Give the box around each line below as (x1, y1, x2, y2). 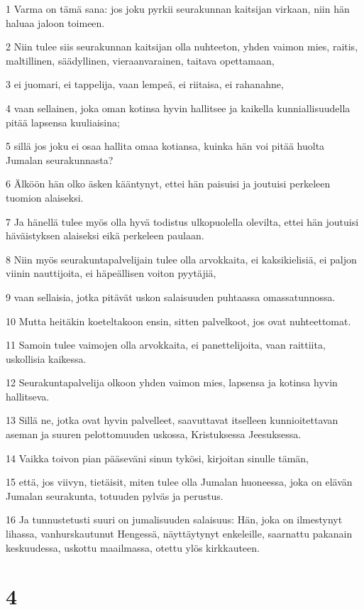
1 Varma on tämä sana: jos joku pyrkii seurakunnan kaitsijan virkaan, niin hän (6, 1, 350, 16)
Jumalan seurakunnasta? (6, 152, 114, 167)
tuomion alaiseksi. (6, 190, 84, 205)
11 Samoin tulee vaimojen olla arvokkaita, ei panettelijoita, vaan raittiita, (6, 337, 326, 352)
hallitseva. (6, 388, 50, 403)
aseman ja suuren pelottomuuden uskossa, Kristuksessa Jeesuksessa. (6, 427, 302, 442)
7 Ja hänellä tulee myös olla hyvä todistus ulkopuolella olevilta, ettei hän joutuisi (6, 214, 359, 229)
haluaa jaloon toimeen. (6, 15, 105, 30)
